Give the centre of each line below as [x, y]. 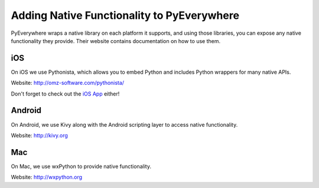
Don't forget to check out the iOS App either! [65, 94]
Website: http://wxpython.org [47, 177]
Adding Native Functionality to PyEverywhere [125, 15]
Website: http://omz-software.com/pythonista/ [67, 83]
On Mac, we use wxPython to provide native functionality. [81, 166]
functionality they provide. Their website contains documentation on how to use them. [116, 41]
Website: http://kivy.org [39, 135]
